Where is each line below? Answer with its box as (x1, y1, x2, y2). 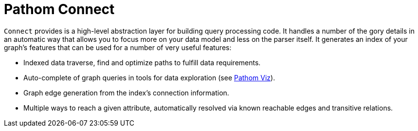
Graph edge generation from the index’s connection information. (23, 88, 229, 97)
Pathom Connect (4, 1, 115, 18)
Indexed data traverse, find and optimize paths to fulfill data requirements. (23, 58, 261, 67)
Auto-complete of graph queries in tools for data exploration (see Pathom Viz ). (23, 73, 275, 82)
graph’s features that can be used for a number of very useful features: (4, 43, 232, 52)
